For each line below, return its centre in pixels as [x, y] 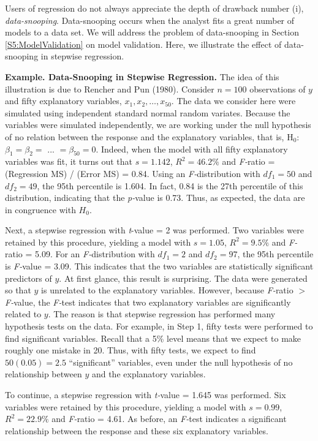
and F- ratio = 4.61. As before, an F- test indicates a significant [169, 419]
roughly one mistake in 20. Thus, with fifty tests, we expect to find [131, 350]
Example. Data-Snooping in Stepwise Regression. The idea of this [142, 76]
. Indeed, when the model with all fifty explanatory [192, 149]
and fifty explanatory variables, [63, 101]
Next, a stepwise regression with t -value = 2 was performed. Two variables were [154, 230]
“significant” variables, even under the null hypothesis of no [181, 362]
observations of [278, 89]
